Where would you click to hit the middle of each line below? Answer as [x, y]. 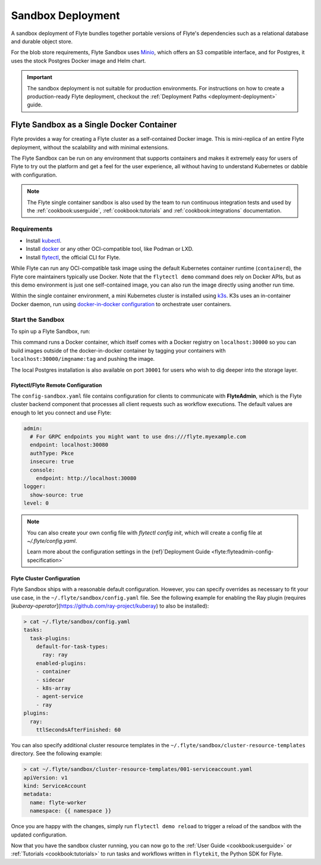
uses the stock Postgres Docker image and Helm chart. [78, 61]
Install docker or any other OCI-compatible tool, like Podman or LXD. [110, 249]
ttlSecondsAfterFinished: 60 [78, 729]
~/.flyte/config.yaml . [52, 540]
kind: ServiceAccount [55, 786]
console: [43, 470]
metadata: [38, 794]
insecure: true [52, 462]
